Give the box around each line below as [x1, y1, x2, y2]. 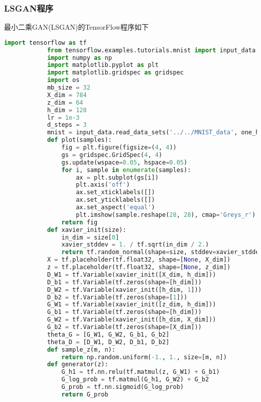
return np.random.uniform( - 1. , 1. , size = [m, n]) [61, 353, 227, 361]
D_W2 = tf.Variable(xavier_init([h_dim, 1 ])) [47, 286, 202, 293]
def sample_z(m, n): [47, 346, 115, 353]
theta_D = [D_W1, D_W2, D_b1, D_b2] [47, 338, 170, 346]
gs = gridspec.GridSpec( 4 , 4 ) [61, 151, 163, 158]
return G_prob [61, 390, 108, 398]
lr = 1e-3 [47, 114, 80, 121]
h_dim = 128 [47, 106, 87, 114]
